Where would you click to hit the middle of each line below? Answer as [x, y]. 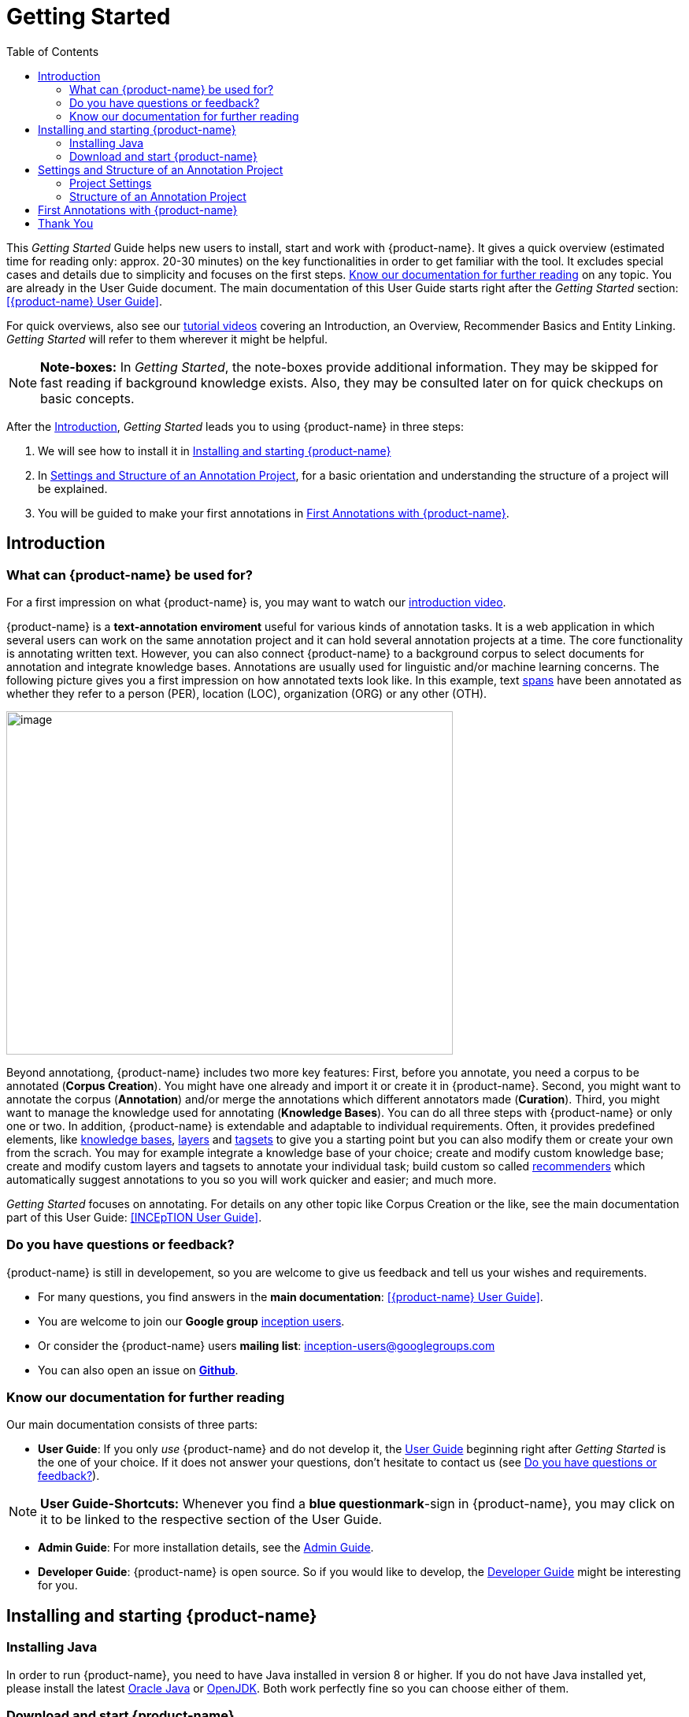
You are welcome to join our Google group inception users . [191, 1321]
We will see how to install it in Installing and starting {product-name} [215, 451]
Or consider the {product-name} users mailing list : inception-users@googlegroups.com [267, 1345]
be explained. [73, 488]
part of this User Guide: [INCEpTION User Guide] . [134, 1217]
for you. [58, 1585]
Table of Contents [53, 51]
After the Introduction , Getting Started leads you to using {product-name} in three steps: [235, 426]
